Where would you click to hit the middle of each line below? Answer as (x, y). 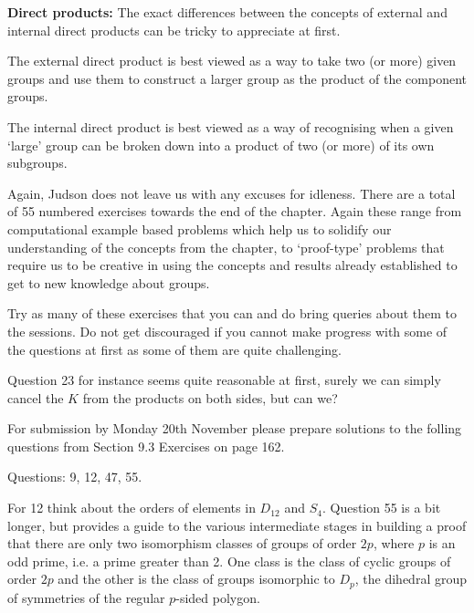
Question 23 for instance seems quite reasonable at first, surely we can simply (224, 380)
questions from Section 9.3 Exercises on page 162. (146, 446)
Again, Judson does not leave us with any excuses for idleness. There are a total (232, 193)
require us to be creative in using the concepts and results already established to (232, 265)
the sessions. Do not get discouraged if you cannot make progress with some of (227, 331)
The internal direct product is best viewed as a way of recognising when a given (231, 126)
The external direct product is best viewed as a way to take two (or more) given (232, 61)
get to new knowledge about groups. (109, 282)
